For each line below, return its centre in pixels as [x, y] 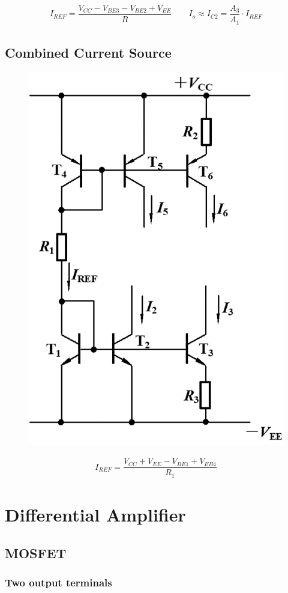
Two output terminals [58, 582]
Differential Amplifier [95, 514]
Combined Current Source [88, 52]
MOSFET [36, 552]
